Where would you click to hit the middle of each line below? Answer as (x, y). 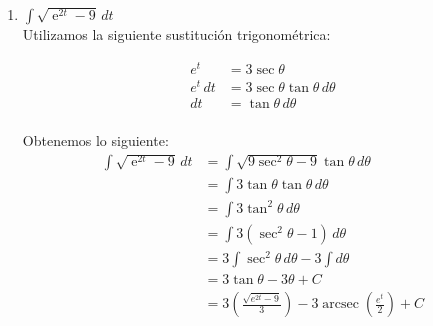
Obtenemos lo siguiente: (95, 139)
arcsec (340, 304)
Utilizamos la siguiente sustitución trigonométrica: (176, 34)
